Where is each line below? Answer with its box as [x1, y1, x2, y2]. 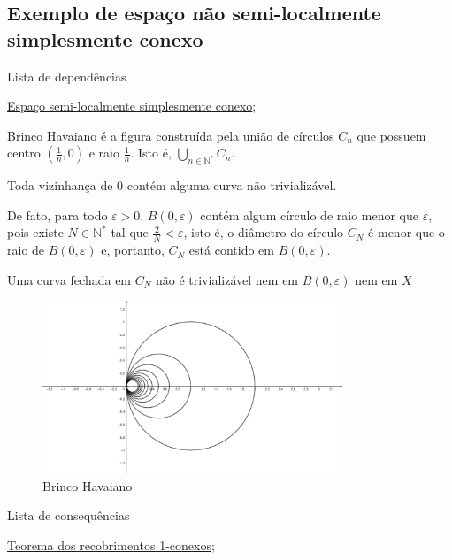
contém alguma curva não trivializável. [126, 176, 337, 195]
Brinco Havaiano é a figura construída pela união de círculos [7, 126, 334, 144]
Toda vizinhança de [7, 176, 113, 195]
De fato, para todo [7, 205, 108, 224]
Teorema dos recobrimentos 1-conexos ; [7, 535, 215, 554]
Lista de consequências [7, 506, 130, 525]
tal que [111, 223, 149, 242]
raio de [7, 241, 45, 259]
